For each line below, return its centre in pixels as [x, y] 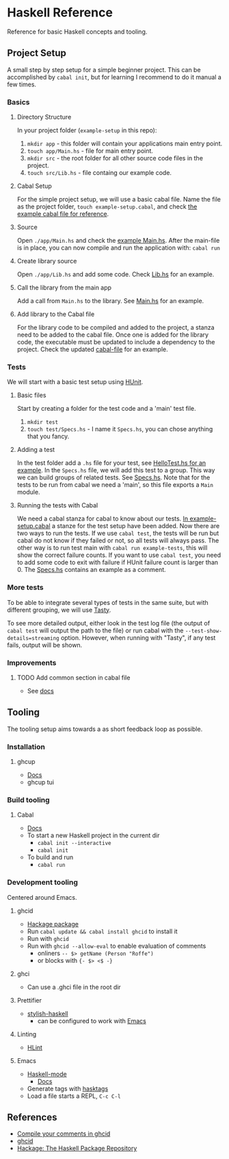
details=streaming [33, 638]
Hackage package [53, 924]
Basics [18, 102]
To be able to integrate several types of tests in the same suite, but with [108, 602]
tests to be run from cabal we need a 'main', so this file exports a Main [115, 485]
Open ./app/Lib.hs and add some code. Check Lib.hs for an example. [116, 274]
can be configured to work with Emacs [92, 1020]
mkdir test [43, 422]
